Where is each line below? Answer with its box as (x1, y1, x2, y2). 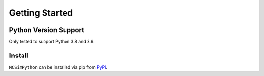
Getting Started (9, 7, 73, 18)
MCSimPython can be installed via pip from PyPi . (9, 64, 108, 70)
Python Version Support (9, 26, 85, 34)
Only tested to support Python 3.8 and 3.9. (9, 39, 95, 45)
